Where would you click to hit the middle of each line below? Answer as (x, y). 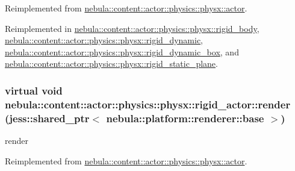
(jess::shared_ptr (47, 118)
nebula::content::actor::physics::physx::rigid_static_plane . (111, 64)
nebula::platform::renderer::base (185, 118)
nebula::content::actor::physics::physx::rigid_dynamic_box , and (122, 51)
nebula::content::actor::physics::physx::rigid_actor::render (148, 104)
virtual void (34, 90)
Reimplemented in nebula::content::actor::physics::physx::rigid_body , (132, 28)
